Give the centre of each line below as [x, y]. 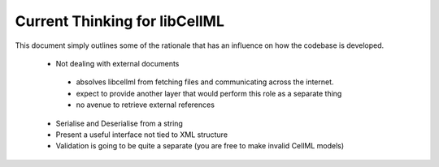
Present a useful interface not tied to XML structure [141, 135]
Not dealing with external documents [117, 63]
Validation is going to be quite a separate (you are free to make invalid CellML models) [200, 146]
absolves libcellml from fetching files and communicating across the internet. [205, 82]
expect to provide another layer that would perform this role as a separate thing [209, 93]
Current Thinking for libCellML [120, 21]
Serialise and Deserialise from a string [119, 123]
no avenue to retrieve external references [146, 105]
